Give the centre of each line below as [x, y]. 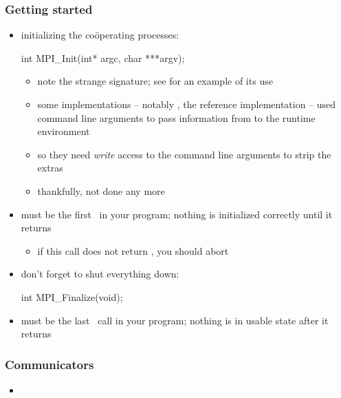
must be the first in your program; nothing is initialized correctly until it [177, 214]
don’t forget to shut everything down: [100, 274]
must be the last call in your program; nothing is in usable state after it [175, 320]
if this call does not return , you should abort [133, 250]
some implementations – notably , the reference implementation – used [187, 104]
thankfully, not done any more [101, 190]
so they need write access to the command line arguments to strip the [184, 154]
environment [64, 131]
